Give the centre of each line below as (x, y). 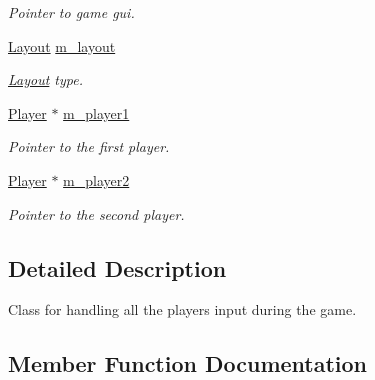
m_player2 (96, 179)
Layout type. (45, 79)
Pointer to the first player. (89, 146)
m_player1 (96, 112)
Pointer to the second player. (96, 213)
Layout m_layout (62, 45)
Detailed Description (117, 267)
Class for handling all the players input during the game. (182, 309)
